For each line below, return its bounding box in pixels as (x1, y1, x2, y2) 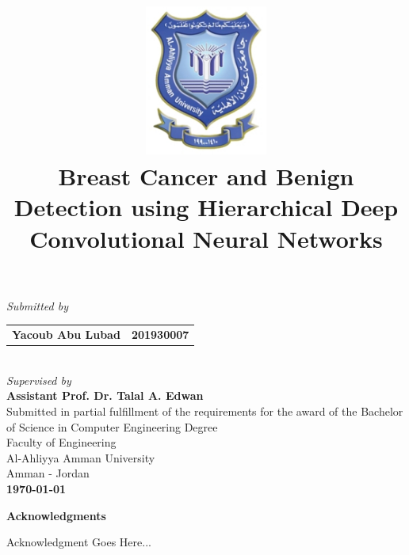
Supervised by (6, 371, 71, 388)
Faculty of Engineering (6, 434, 117, 450)
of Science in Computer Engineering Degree (6, 418, 218, 435)
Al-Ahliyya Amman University (6, 449, 155, 466)
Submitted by (6, 297, 69, 314)
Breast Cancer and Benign (58, 160, 354, 192)
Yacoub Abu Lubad (12, 326, 120, 343)
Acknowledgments (6, 507, 106, 523)
